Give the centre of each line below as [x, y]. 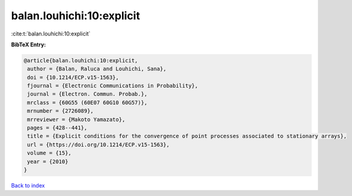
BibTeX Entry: [29, 44]
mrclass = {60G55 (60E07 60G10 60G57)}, [87, 103]
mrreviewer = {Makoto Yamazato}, [76, 119]
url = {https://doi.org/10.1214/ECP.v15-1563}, [99, 145]
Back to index [28, 185]
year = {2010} [48, 161]
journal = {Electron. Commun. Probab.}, [87, 94]
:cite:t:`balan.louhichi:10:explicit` [51, 34]
